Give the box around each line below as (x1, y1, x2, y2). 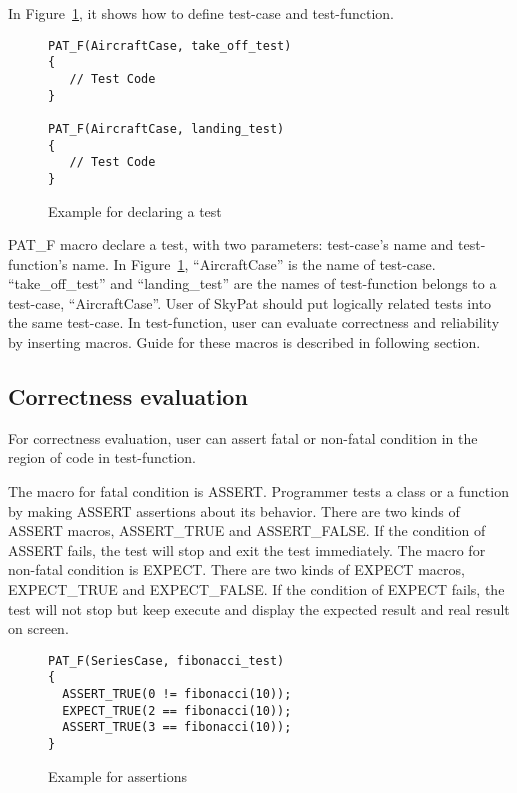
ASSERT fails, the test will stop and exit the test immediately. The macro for (8, 539, 486, 560)
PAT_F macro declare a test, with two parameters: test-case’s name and (8, 234, 454, 255)
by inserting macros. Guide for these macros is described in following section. (8, 332, 481, 353)
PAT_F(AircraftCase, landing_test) (48, 121, 285, 136)
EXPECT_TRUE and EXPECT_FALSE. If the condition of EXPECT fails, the (8, 579, 505, 600)
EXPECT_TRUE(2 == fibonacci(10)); (62, 703, 292, 718)
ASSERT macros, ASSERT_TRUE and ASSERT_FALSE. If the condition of (8, 520, 486, 541)
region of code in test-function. (8, 447, 196, 468)
